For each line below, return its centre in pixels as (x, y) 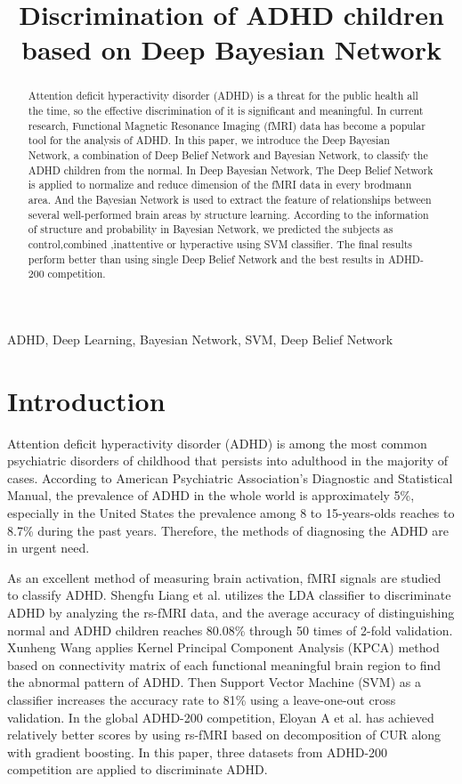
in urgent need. (49, 548)
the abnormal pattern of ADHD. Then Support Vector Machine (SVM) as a (214, 682)
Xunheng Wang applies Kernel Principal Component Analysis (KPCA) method (223, 647)
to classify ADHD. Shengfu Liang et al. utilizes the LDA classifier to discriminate (229, 595)
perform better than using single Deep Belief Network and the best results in (206, 259)
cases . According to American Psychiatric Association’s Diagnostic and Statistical (230, 477)
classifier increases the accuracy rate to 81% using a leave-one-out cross (202, 699)
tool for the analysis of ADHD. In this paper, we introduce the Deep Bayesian (209, 140)
